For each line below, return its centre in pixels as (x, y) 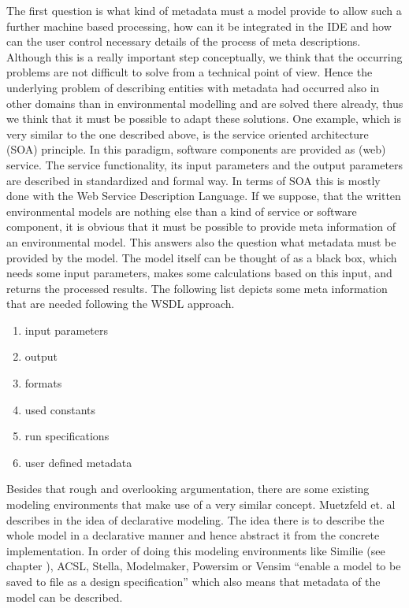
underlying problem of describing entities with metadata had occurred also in (193, 87)
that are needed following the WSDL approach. (121, 304)
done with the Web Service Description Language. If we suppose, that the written (204, 196)
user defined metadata (78, 462)
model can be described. (65, 597)
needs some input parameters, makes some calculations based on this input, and (199, 273)
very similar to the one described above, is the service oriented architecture (188, 133)
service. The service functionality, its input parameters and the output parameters (205, 164)
